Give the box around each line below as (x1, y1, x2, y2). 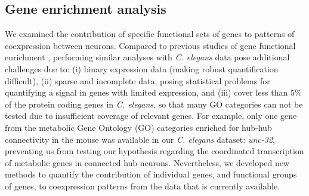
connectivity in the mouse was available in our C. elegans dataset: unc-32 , (5, 133, 275, 145)
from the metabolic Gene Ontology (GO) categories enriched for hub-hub (5, 121, 272, 133)
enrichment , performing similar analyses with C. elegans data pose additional (5, 51, 290, 63)
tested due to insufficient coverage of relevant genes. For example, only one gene (5, 109, 297, 122)
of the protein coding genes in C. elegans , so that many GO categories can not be (5, 97, 303, 110)
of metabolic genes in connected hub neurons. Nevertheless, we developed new (5, 156, 290, 169)
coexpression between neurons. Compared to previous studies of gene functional (5, 39, 296, 51)
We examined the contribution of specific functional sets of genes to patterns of (5, 27, 295, 40)
